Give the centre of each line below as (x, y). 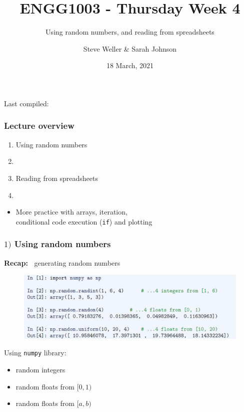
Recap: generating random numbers (62, 262)
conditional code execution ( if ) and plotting (84, 221)
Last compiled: (26, 103)
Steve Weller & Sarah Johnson (130, 48)
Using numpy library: (35, 353)
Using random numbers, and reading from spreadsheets (130, 32)
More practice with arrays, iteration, (71, 212)
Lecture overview (39, 126)
